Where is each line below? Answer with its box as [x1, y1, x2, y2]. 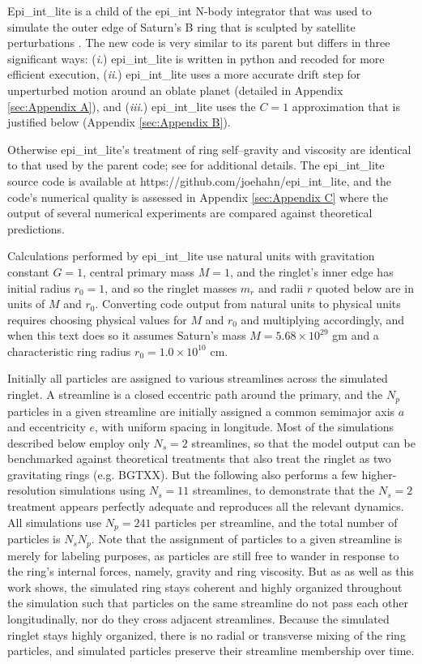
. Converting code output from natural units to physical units [95, 295, 401, 312]
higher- [361, 465, 397, 482]
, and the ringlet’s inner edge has [229, 263, 394, 280]
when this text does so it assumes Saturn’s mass [7, 327, 246, 344]
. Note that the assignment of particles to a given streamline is [91, 530, 403, 547]
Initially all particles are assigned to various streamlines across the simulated [7, 370, 388, 387]
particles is [7, 530, 61, 547]
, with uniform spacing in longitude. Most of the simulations [95, 418, 394, 435]
